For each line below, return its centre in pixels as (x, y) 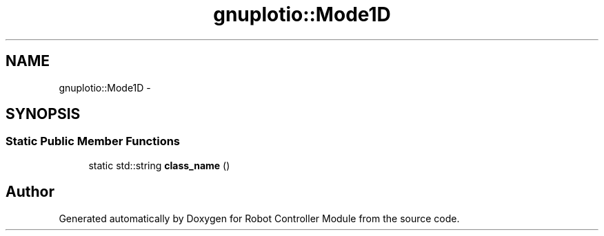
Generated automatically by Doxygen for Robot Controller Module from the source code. (259, 218)
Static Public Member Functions (93, 141)
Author (30, 192)
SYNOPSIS (43, 114)
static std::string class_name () (159, 165)
